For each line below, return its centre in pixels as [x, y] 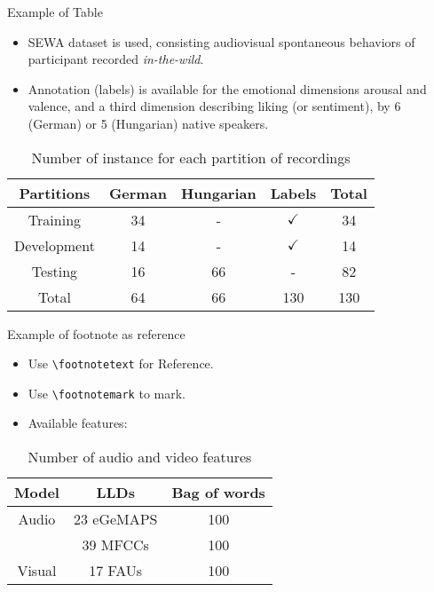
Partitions [55, 193]
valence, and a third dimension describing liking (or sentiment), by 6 [214, 106]
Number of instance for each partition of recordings [191, 157]
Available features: [78, 423]
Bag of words [218, 493]
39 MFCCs [115, 545]
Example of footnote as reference [96, 333]
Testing [55, 271]
